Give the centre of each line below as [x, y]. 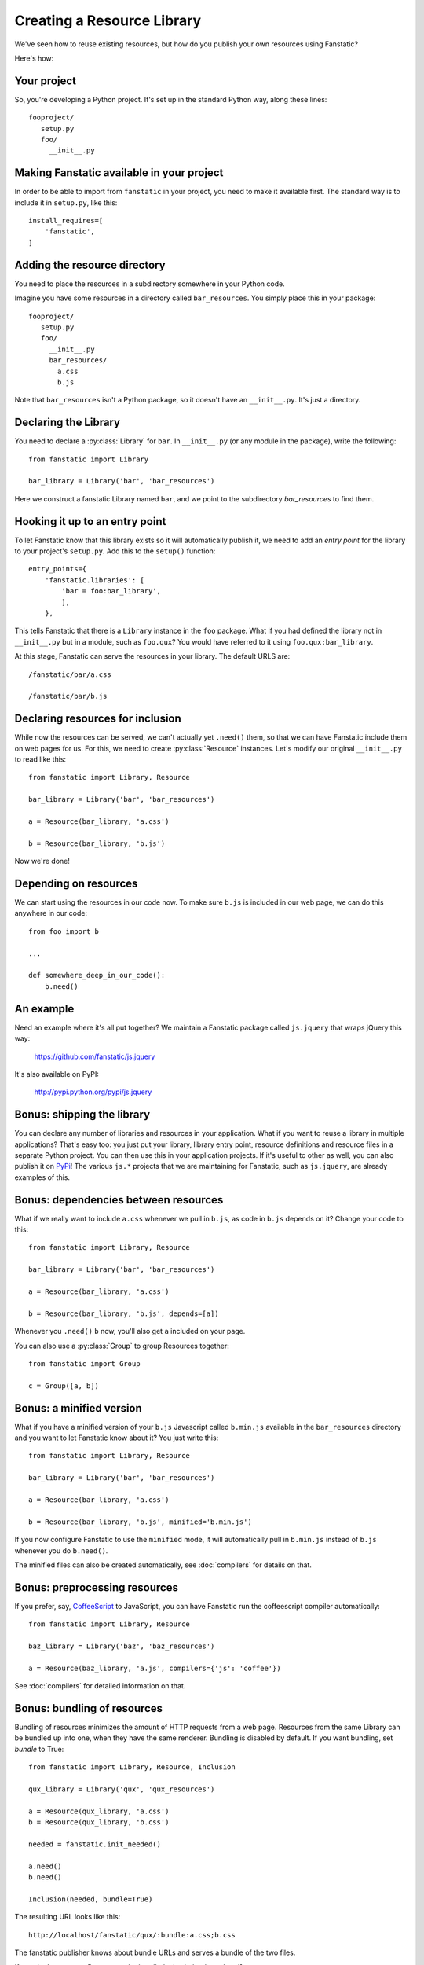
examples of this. [42, 1177]
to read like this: [40, 759]
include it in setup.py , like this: [66, 202]
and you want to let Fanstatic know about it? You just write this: [117, 1438]
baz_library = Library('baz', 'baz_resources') [122, 1646]
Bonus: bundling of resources [89, 1708]
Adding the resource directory [90, 264]
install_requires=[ [66, 221]
